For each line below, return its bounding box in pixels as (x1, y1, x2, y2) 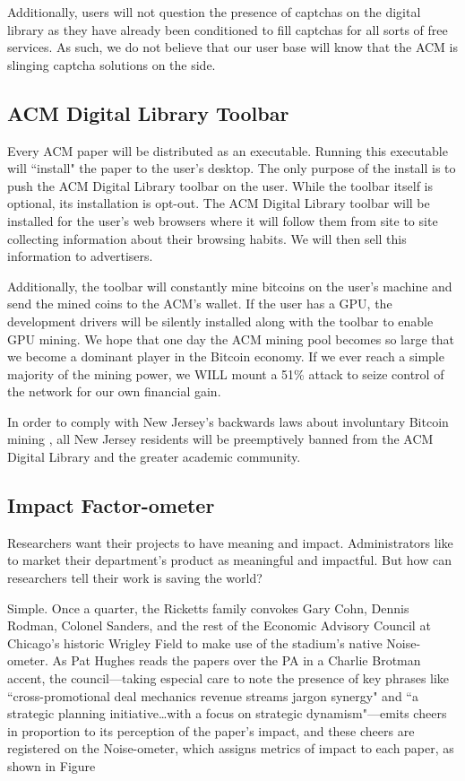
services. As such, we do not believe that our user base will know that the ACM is (7, 38, 459, 56)
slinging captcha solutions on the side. (7, 55, 216, 74)
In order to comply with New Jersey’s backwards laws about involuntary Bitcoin (7, 412, 449, 430)
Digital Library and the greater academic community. (7, 447, 301, 466)
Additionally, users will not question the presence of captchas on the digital (7, 3, 421, 21)
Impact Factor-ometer (7, 491, 215, 519)
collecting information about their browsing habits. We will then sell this (7, 229, 407, 247)
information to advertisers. (7, 247, 153, 265)
